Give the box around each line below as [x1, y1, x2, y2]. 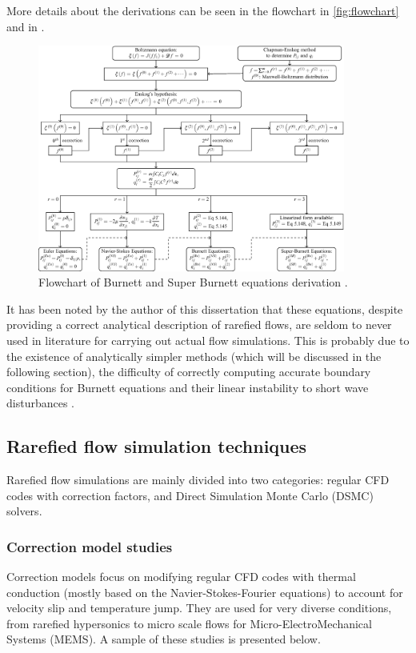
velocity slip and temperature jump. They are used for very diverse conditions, [6, 599, 392, 616]
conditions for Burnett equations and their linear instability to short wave [6, 379, 369, 395]
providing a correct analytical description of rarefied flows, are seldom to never [6, 316, 392, 333]
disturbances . [6, 395, 74, 411]
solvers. [6, 503, 42, 519]
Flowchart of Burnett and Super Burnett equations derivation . [38, 274, 348, 290]
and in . [6, 18, 45, 34]
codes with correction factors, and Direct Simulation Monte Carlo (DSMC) [6, 487, 374, 503]
